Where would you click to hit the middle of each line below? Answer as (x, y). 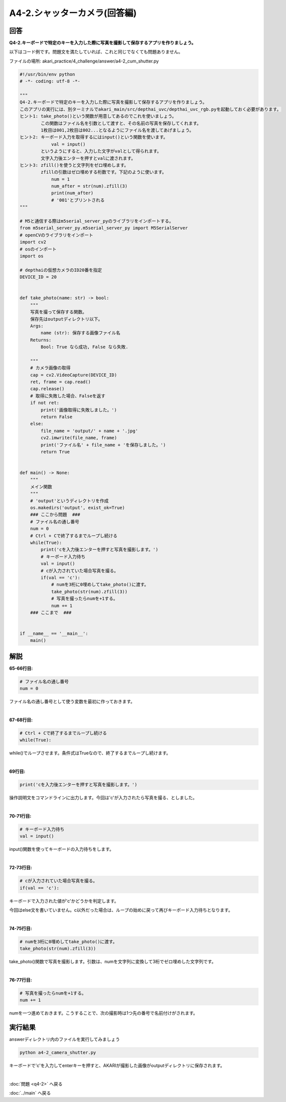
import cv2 (33, 242)
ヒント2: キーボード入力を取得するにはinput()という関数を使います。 (94, 137)
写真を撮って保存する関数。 (59, 312)
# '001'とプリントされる (78, 200)
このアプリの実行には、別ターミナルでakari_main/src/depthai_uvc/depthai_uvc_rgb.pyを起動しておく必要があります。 (150, 109)
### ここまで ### (51, 612)
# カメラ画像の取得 (50, 368)
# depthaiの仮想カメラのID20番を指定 (61, 270)
